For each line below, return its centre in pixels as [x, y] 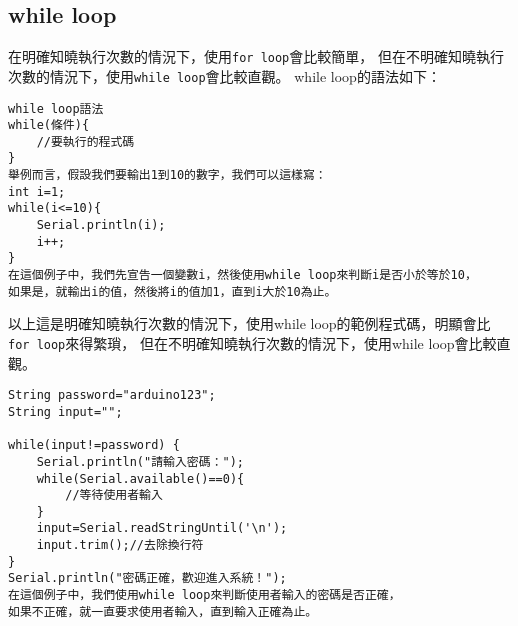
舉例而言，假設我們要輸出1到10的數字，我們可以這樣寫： [167, 175]
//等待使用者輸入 [114, 495]
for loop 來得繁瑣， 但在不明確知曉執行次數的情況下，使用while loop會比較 [252, 342]
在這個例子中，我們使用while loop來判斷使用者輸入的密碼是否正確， [204, 595]
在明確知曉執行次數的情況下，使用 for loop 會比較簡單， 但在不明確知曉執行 [256, 56]
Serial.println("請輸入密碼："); [140, 461]
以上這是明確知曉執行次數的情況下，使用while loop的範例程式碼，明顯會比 [249, 323]
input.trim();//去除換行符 [120, 545]
